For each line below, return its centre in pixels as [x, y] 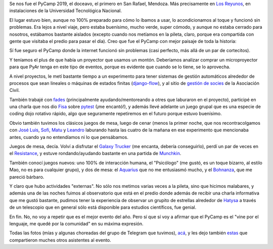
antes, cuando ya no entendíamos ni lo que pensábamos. [69, 137]
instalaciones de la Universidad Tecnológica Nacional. [66, 11]
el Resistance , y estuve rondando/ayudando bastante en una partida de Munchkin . [95, 154]
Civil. [15, 90]
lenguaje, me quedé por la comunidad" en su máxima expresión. [76, 223]
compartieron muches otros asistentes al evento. [60, 240]
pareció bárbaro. [27, 177]
